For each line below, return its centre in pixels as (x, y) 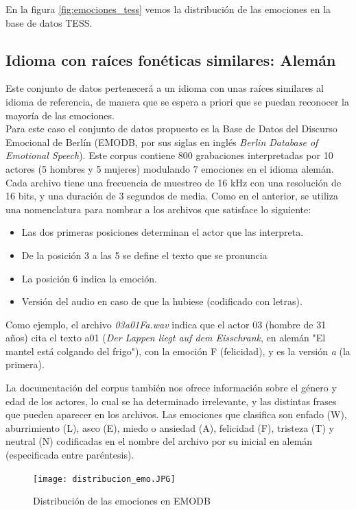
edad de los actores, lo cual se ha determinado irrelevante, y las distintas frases (171, 401)
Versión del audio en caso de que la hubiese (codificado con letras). (162, 301)
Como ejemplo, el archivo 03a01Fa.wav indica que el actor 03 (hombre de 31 (166, 324)
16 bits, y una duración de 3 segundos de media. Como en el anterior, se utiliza (172, 196)
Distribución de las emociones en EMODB (122, 501)
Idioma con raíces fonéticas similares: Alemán (171, 59)
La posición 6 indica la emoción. (89, 278)
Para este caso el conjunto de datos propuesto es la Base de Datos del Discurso (171, 129)
